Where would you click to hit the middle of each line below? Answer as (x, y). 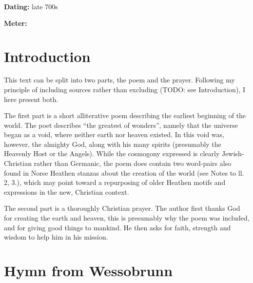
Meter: (16, 23)
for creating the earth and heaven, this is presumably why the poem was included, (127, 218)
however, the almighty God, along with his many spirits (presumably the (113, 144)
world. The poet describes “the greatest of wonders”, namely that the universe (121, 125)
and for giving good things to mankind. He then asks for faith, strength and (117, 227)
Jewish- (233, 153)
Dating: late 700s (31, 6)
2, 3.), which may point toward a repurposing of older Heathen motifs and (115, 182)
